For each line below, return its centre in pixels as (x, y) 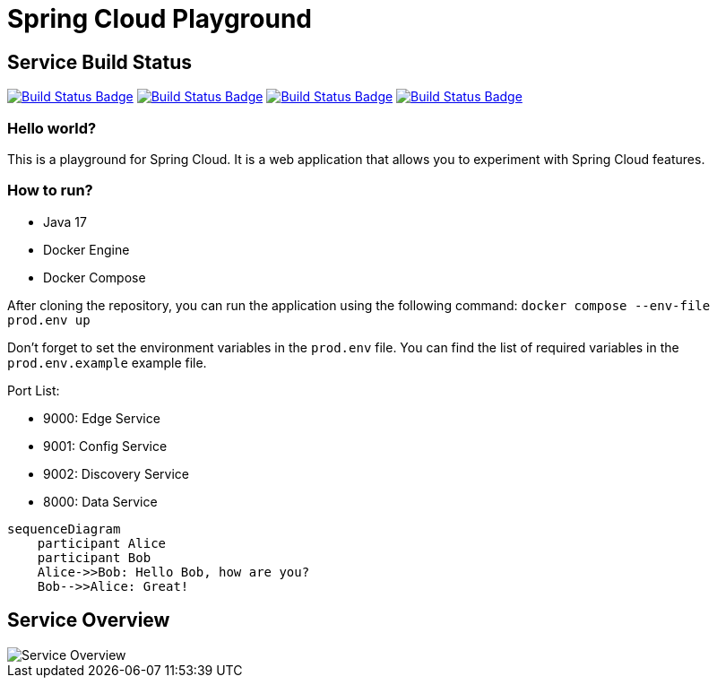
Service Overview (89, 620)
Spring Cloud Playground (160, 19)
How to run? (50, 191)
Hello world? (52, 128)
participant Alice (102, 543)
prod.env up (49, 320)
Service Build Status (100, 62)
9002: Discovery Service (116, 473)
